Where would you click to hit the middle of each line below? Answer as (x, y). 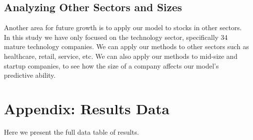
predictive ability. (30, 75)
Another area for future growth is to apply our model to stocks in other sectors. (123, 27)
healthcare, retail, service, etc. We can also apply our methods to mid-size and (121, 56)
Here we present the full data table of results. (72, 131)
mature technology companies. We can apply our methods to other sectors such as (126, 46)
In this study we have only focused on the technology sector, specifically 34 (116, 37)
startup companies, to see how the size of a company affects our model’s (111, 65)
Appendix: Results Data (87, 108)
